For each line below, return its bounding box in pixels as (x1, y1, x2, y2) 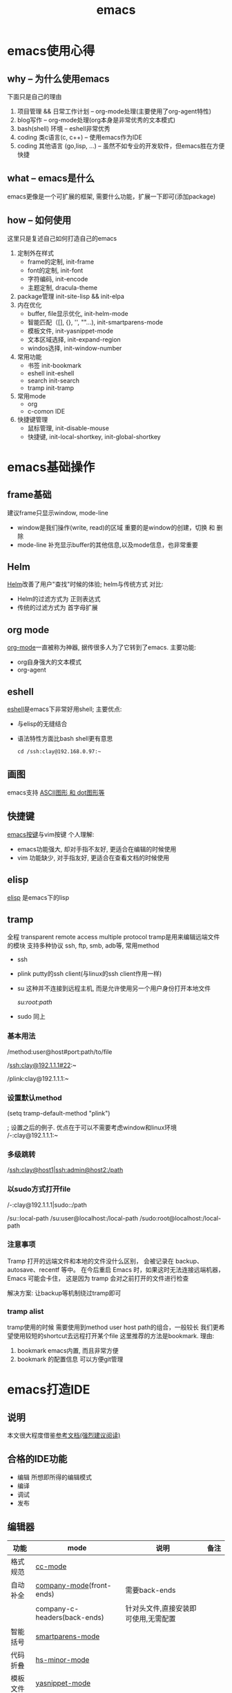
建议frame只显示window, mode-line (7, 508, 109, 517)
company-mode (35, 1580, 89, 1590)
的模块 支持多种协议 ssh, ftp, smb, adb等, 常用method (7, 941, 160, 950)
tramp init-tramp (27, 383, 75, 392)
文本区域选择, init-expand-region (27, 335, 121, 344)
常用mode (17, 391, 46, 400)
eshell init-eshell (27, 369, 75, 377)
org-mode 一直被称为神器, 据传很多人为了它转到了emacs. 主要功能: (7, 643, 197, 651)
